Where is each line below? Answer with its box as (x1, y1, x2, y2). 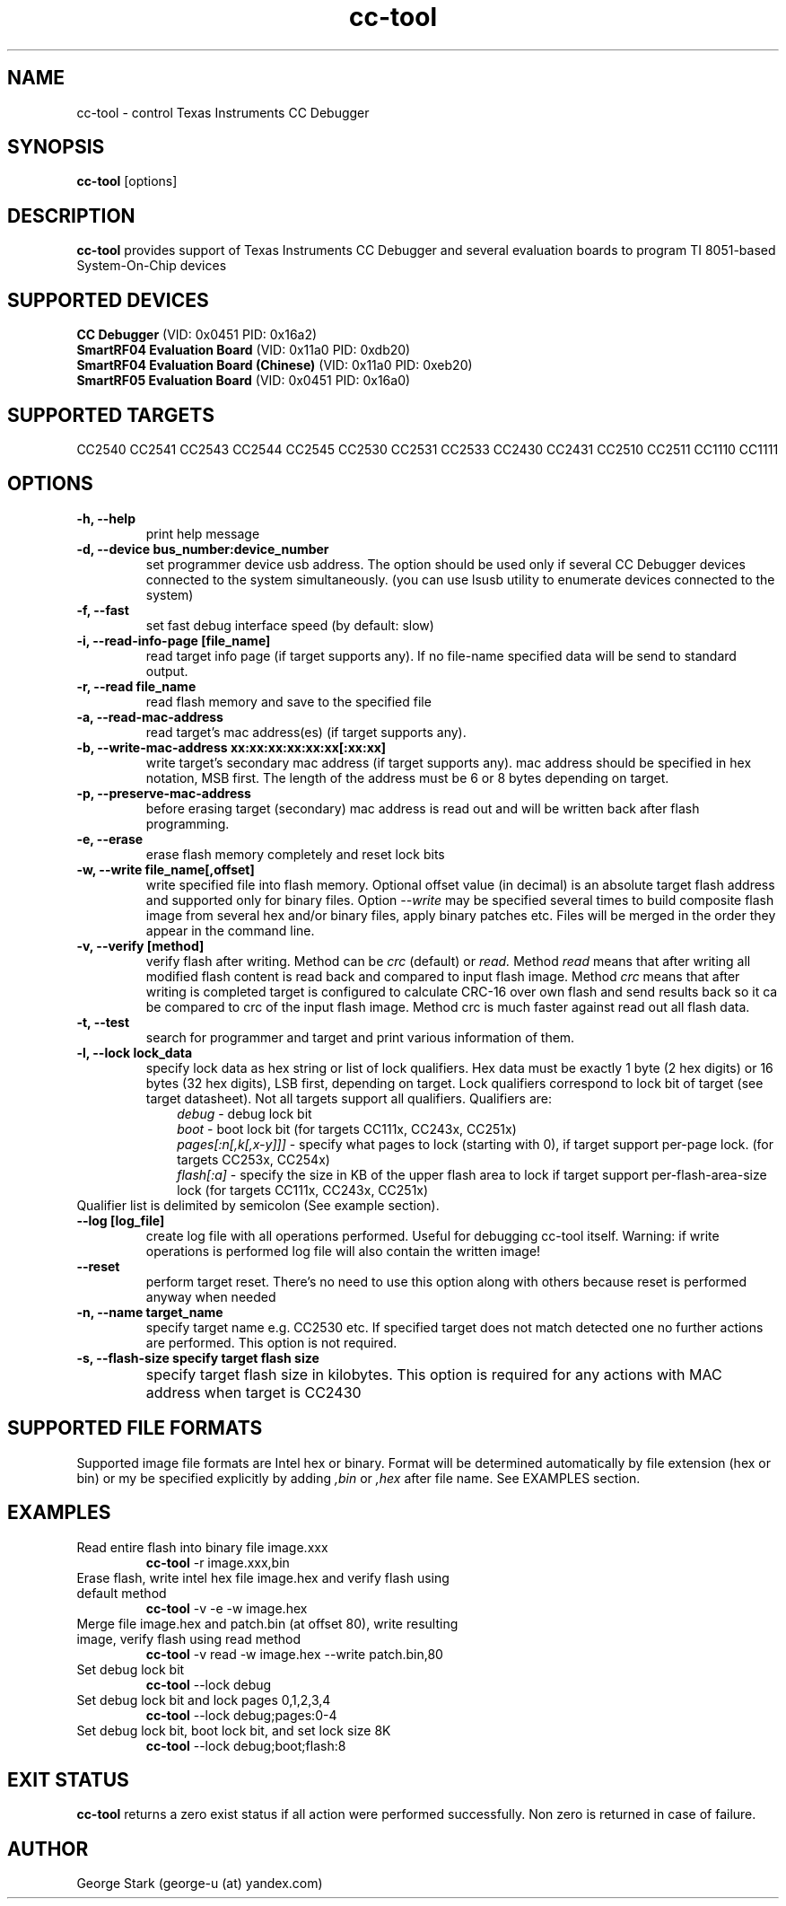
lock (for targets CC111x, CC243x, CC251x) (177, 1181, 429, 1198)
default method (76, 1585, 167, 1601)
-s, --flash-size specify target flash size (76, 1349, 319, 1366)
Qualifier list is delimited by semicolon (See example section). (76, 1197, 440, 1213)
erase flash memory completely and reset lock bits (145, 846, 445, 862)
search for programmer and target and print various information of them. (145, 1029, 575, 1045)
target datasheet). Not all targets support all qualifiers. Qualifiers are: (145, 1090, 553, 1106)
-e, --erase (76, 830, 144, 847)
